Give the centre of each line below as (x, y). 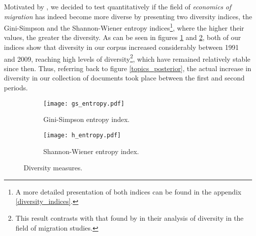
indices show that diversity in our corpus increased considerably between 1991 (122, 47)
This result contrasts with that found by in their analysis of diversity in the (129, 217)
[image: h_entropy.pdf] (82, 135)
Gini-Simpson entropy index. (87, 119)
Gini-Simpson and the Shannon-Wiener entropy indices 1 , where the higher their (124, 27)
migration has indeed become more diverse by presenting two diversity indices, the (128, 16)
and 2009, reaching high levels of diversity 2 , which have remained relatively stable (127, 58)
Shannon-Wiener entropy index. (91, 151)
